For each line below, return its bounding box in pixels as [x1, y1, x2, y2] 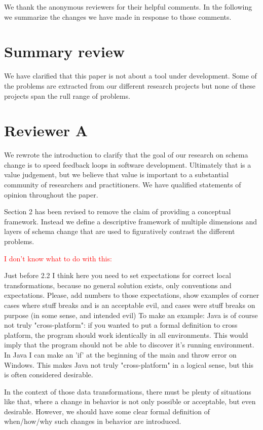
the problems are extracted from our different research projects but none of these [4, 80, 256, 91]
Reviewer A [4, 120, 88, 141]
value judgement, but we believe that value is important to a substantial [4, 169, 229, 180]
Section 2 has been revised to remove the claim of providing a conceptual [4, 206, 231, 217]
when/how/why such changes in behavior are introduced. [4, 416, 181, 426]
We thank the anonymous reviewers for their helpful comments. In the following [4, 2, 252, 12]
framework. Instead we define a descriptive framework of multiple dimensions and [4, 216, 257, 226]
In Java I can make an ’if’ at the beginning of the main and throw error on [4, 349, 237, 360]
